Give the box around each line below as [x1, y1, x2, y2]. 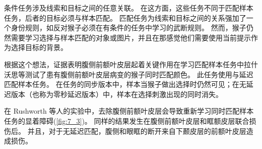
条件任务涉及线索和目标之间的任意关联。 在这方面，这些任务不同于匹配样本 [4, 3, 253, 13]
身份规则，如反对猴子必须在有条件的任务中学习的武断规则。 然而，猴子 [11, 22, 246, 33]
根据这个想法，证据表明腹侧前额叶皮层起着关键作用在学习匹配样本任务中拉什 [4, 59, 258, 69]
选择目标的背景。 [11, 42, 68, 53]
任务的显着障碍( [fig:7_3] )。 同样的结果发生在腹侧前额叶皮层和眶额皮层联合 [4, 115, 249, 126]
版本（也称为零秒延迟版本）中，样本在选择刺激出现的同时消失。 [11, 88, 223, 99]
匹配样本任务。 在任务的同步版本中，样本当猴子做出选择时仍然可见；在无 [4, 79, 246, 89]
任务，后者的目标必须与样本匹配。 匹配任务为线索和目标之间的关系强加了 [4, 12, 246, 23]
